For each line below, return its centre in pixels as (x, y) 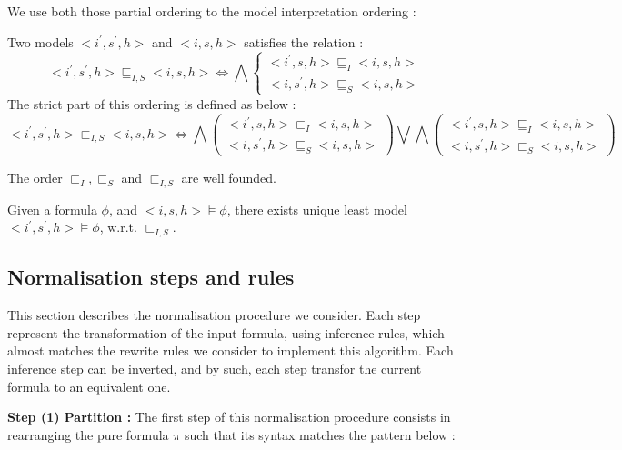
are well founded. (229, 177)
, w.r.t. (118, 227)
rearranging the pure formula (88, 434)
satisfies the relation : (304, 41)
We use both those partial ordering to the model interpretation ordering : (212, 11)
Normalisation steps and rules (151, 277)
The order (35, 177)
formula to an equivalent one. (89, 386)
